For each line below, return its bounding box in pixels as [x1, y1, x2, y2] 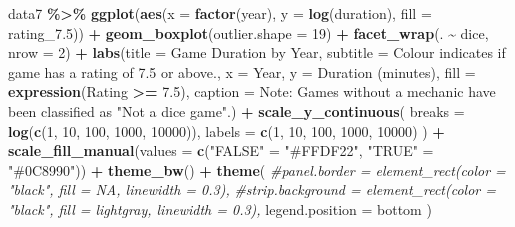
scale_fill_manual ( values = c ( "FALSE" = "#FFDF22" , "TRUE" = [8, 140, 434, 161]
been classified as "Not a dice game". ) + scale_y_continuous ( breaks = [8, 100, 465, 121]
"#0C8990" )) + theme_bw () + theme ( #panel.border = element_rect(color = [8, 159, 506, 180]
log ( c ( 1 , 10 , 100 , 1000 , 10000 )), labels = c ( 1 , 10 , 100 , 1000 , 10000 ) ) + [8, 120, 445, 141]
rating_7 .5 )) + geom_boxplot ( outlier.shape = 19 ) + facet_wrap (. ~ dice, [8, 22, 489, 43]
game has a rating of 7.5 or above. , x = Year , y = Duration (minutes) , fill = [8, 61, 476, 82]
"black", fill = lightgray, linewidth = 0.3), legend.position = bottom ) [8, 198, 432, 219]
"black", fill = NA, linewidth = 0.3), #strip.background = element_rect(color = [8, 179, 497, 200]
